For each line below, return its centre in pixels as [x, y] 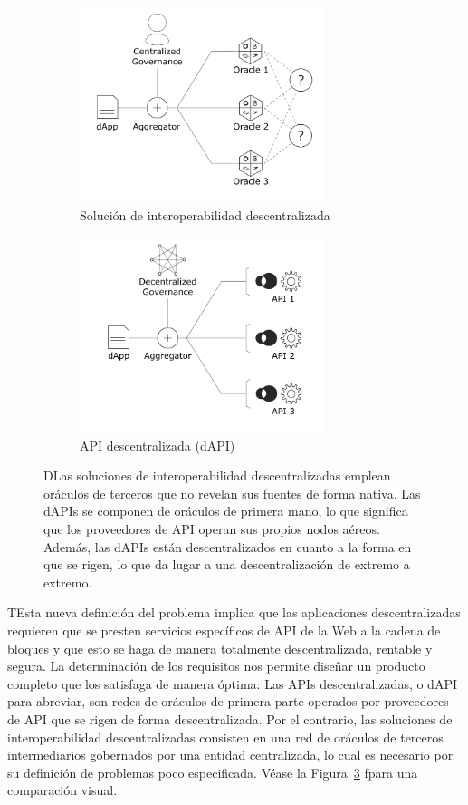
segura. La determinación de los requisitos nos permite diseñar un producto [216, 666]
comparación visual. [62, 790]
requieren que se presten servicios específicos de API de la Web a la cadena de [224, 630]
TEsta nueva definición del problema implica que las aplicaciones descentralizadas [234, 612]
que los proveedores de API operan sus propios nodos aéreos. [212, 529]
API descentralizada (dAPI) [158, 445]
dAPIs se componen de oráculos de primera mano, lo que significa [226, 511]
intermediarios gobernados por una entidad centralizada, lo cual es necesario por [230, 755]
